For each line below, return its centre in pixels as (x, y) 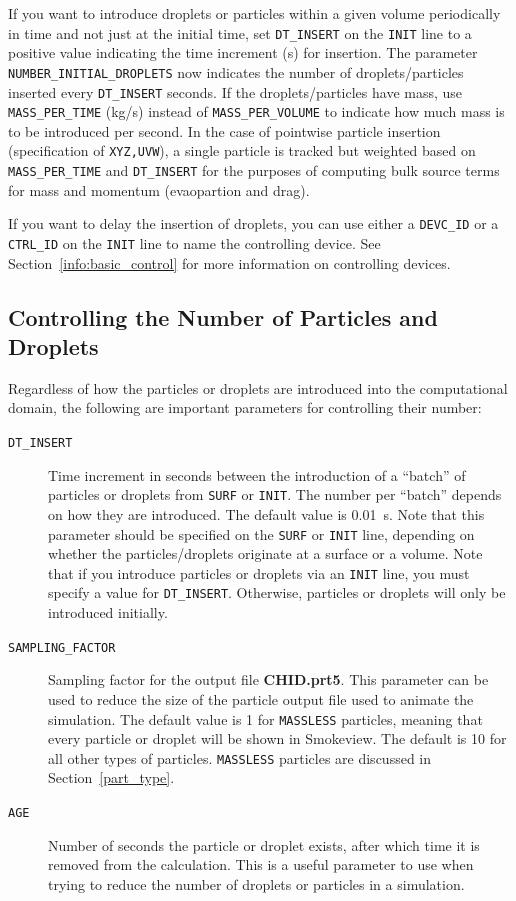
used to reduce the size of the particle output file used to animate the (261, 698)
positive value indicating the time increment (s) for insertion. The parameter (243, 52)
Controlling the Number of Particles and (223, 316)
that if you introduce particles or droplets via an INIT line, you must (259, 572)
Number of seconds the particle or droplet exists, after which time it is (264, 844)
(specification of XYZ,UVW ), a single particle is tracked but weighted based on (242, 150)
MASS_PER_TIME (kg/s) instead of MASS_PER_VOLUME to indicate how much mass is (256, 111)
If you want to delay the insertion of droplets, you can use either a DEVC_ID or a (253, 223)
